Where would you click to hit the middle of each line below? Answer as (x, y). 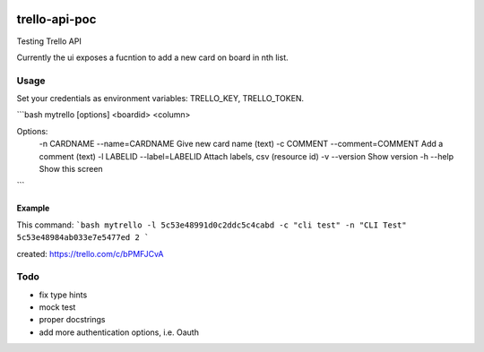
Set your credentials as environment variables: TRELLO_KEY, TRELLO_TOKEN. (160, 99)
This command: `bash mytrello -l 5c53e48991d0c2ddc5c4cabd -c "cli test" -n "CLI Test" (212, 225)
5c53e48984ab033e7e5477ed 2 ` (83, 238)
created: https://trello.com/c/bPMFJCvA (90, 253)
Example (33, 208)
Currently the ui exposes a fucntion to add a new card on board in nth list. (152, 57)
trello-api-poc (56, 19)
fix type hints (63, 295)
